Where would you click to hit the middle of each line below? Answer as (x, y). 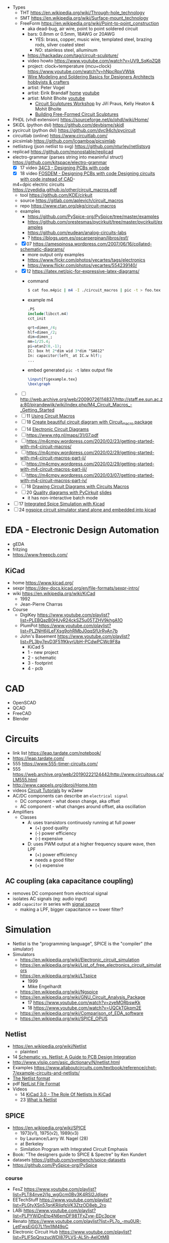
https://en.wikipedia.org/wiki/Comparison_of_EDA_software (81, 1013)
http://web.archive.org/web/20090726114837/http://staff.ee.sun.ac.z (91, 399)
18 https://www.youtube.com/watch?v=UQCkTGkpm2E (84, 1008)
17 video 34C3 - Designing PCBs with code (65, 168)
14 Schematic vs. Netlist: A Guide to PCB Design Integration (74, 1057)
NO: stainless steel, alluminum (66, 50)
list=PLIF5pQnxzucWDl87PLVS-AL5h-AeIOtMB (61, 1237)
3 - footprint (40, 663)
